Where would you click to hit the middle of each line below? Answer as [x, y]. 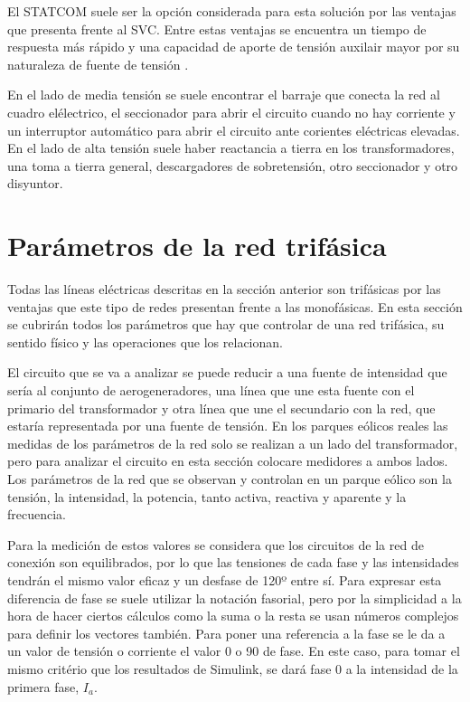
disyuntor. [35, 183]
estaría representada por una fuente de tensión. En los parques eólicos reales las [228, 426]
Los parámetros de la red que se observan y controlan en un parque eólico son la [230, 479]
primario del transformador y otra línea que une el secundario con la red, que [221, 408]
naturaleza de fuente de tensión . [98, 64]
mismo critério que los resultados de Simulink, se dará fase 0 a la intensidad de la [233, 668]
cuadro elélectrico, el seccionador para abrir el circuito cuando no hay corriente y [231, 112]
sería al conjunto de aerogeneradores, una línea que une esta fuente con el [211, 390]
